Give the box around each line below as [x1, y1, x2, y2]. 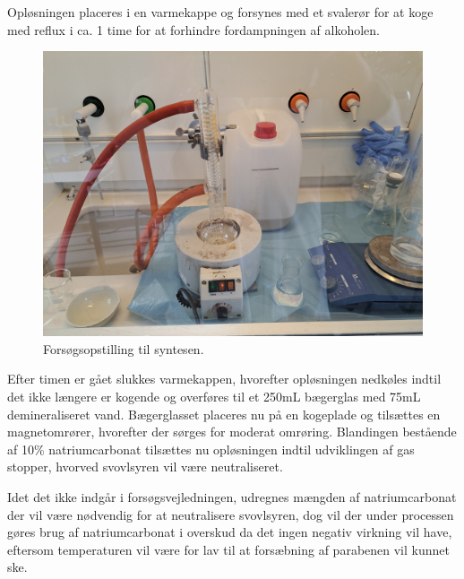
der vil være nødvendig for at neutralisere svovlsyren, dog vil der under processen [7, 505, 454, 523]
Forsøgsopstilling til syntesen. [43, 339, 204, 358]
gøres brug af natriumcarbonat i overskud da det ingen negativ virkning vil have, [7, 523, 452, 541]
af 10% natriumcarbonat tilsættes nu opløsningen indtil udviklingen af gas [7, 439, 415, 458]
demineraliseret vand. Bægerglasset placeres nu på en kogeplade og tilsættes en [7, 404, 441, 423]
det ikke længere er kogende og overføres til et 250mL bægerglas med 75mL [7, 386, 421, 405]
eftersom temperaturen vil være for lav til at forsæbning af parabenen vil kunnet [7, 540, 450, 558]
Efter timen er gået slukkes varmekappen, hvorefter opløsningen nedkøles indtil [7, 369, 442, 388]
